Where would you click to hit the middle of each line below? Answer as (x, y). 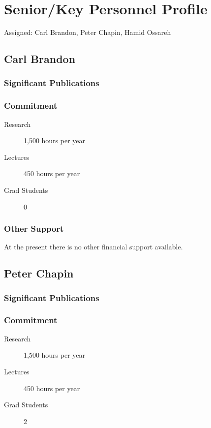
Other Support (34, 229)
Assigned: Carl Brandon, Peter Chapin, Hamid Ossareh (88, 32)
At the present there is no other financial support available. (93, 247)
